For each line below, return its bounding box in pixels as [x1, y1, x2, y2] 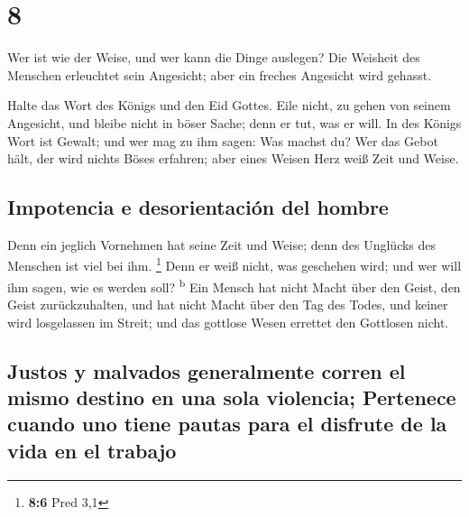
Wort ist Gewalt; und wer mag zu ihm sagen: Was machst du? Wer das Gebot [7, 131, 438, 150]
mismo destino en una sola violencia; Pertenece [7, 383, 456, 411]
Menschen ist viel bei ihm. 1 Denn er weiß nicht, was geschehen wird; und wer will [7, 254, 462, 275]
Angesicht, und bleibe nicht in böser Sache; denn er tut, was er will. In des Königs [7, 113, 462, 132]
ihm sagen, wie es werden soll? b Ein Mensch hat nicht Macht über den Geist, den [7, 274, 461, 296]
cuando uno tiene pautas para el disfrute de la [7, 410, 447, 438]
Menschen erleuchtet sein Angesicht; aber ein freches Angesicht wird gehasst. [7, 65, 432, 84]
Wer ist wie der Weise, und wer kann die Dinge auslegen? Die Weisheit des [7, 48, 420, 67]
